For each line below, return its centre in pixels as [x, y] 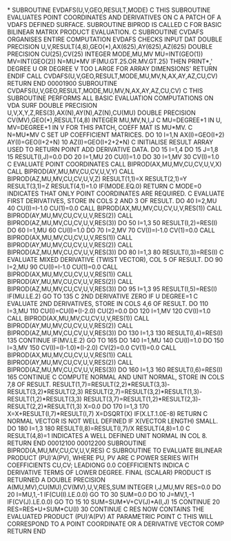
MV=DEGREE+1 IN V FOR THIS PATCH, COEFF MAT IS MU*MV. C [100, 127]
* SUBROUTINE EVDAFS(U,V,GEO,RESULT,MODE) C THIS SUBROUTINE [109, 10]
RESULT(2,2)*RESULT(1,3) [45, 406]
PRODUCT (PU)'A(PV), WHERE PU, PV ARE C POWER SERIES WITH [103, 458]
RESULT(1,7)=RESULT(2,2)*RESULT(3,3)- [111, 384]
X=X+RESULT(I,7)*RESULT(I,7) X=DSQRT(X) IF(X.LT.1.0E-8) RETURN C [108, 414]
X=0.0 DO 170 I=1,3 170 [117, 406]
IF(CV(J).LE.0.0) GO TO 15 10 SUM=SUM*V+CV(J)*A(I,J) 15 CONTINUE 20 [114, 502]
